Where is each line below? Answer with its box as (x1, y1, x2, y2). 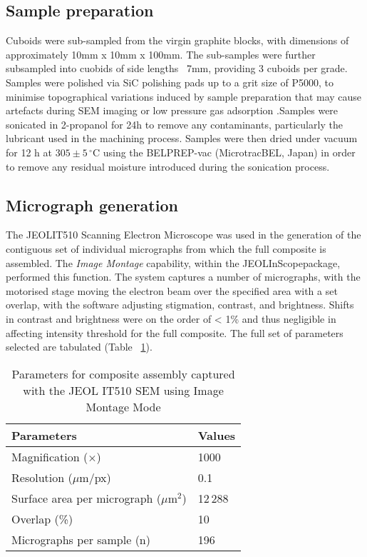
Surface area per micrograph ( (11, 489, 162, 506)
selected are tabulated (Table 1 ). (6, 339, 153, 354)
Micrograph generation (6, 194, 178, 216)
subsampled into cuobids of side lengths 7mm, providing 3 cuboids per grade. (6, 61, 348, 76)
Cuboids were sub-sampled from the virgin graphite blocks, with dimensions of (6, 33, 349, 48)
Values (197, 426, 236, 443)
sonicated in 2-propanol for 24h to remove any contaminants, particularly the (6, 116, 343, 131)
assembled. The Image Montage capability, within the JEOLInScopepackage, (6, 255, 341, 270)
